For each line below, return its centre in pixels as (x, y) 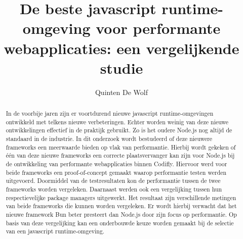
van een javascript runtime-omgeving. (55, 231)
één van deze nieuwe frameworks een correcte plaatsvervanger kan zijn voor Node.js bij (120, 155)
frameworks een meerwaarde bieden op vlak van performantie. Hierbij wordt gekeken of (121, 147)
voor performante (158, 28)
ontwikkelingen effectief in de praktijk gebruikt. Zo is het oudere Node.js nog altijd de (119, 130)
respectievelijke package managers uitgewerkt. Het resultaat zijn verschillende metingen (121, 197)
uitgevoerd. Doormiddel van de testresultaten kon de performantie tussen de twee (113, 181)
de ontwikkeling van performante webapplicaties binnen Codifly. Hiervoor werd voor (116, 164)
